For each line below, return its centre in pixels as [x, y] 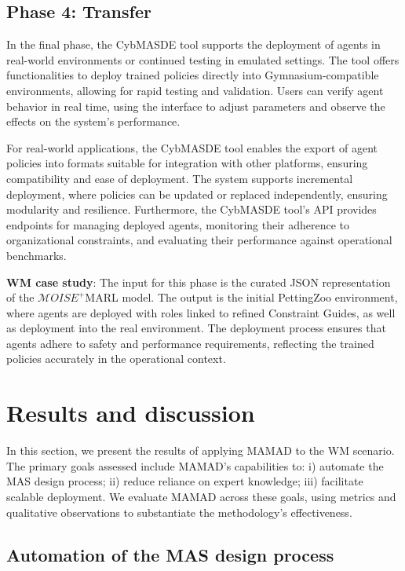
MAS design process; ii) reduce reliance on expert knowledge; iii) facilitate [185, 481]
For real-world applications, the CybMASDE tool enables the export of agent [192, 147]
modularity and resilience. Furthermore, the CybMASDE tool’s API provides [192, 209]
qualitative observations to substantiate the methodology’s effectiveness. [179, 512]
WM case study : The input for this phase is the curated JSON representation [199, 282]
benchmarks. [36, 255]
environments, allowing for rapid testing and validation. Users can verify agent [195, 90]
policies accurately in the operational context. [116, 359]
